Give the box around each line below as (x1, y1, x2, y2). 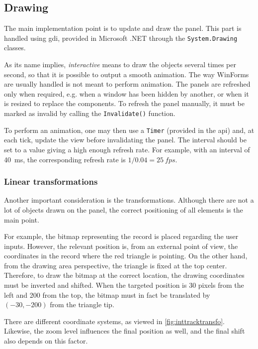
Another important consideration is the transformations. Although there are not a (4, 195, 254, 205)
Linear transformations (4, 175, 98, 188)
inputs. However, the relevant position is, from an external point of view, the (4, 240, 238, 251)
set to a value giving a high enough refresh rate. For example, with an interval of (4, 144, 250, 154)
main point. (4, 214, 39, 225)
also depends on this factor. (4, 336, 88, 346)
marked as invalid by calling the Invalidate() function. (4, 108, 175, 118)
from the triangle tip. (50, 299, 114, 310)
